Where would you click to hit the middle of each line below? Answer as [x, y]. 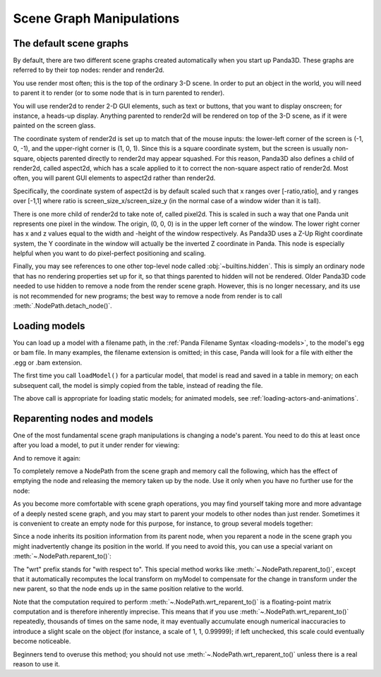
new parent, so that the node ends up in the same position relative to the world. [128, 589]
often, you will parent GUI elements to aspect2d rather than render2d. [114, 178]
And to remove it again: [47, 458]
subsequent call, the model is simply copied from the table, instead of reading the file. [138, 385]
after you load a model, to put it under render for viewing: [96, 445]
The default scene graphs [71, 43]
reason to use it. [36, 664]
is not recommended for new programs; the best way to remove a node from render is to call [147, 295]
